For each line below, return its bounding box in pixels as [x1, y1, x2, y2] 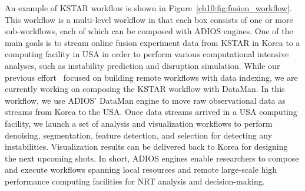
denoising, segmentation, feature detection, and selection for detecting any [5, 129, 273, 141]
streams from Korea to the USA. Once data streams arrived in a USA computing [5, 106, 297, 118]
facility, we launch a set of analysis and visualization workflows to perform [5, 117, 273, 129]
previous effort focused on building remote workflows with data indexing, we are [5, 71, 298, 83]
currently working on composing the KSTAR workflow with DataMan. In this [5, 83, 285, 95]
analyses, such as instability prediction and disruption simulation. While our [5, 59, 280, 71]
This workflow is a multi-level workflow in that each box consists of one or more [5, 13, 293, 25]
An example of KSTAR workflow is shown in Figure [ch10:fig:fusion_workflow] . [5, 2, 292, 14]
